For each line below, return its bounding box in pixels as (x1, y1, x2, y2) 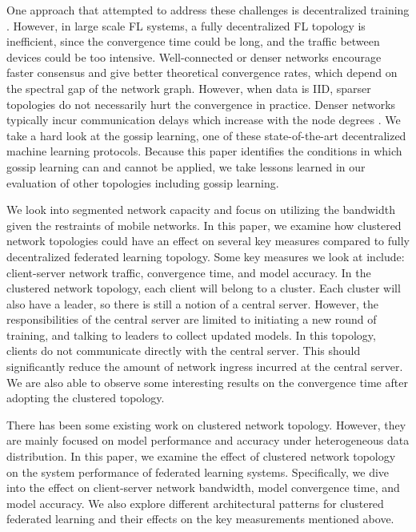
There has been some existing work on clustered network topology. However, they (6, 416, 406, 433)
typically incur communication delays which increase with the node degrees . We (6, 111, 401, 128)
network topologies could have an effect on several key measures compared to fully (6, 232, 410, 249)
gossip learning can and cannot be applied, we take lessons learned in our (6, 158, 366, 175)
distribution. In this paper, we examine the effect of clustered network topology (6, 448, 396, 465)
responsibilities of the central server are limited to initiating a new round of (6, 311, 377, 328)
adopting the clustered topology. (6, 389, 165, 406)
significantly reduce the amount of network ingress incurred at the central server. (6, 358, 403, 375)
